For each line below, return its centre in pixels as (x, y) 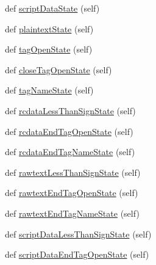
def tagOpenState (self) (49, 49)
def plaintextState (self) (49, 28)
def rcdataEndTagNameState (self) (70, 152)
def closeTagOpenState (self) (58, 69)
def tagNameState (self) (49, 90)
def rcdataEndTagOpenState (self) (69, 131)
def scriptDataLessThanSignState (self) (78, 234)
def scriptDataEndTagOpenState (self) (77, 254)
